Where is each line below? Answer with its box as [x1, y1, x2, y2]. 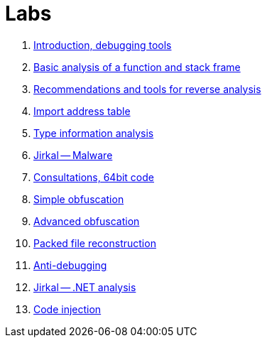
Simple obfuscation [33, 192, 124, 205]
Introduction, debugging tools [33, 38, 172, 51]
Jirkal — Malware [33, 148, 113, 161]
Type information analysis [33, 126, 154, 139]
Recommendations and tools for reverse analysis [33, 82, 261, 95]
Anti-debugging [33, 258, 107, 271]
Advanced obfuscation [33, 214, 140, 227]
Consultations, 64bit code [33, 170, 154, 183]
